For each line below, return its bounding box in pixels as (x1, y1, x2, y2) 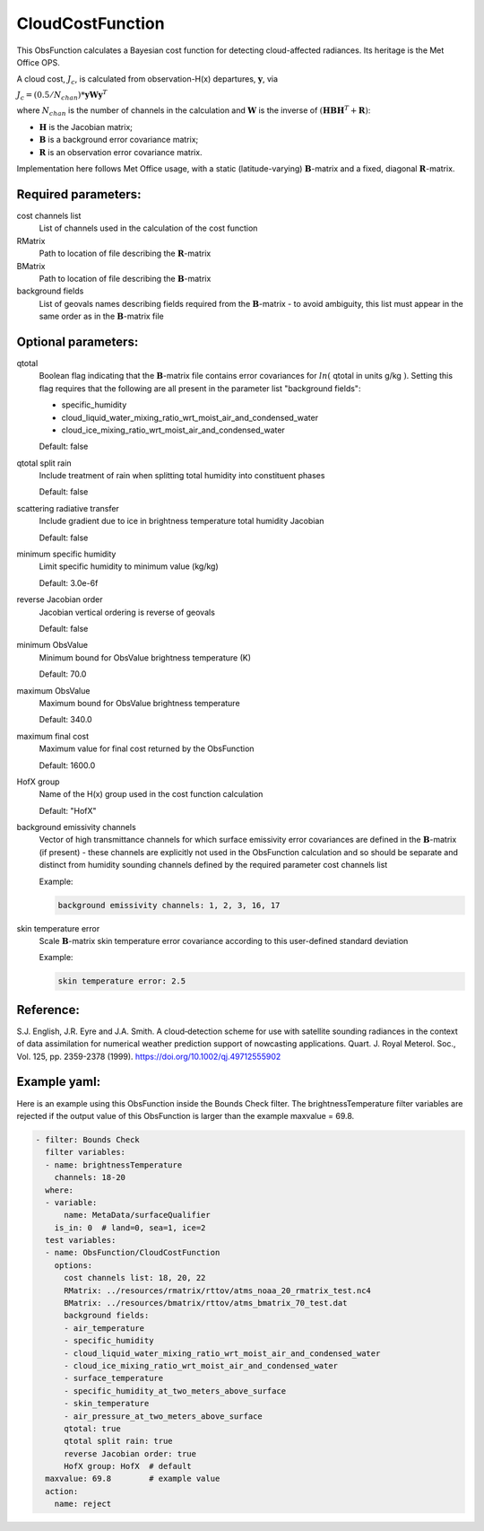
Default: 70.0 (39, 669, 87, 679)
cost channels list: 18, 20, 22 (64, 1273, 206, 1283)
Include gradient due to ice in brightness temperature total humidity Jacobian (39, 516, 324, 527)
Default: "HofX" (39, 805, 98, 816)
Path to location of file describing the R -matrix (39, 248, 212, 259)
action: (45, 1486, 79, 1496)
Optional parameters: (16, 334, 139, 349)
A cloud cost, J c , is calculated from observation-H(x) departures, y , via (16, 74, 278, 87)
